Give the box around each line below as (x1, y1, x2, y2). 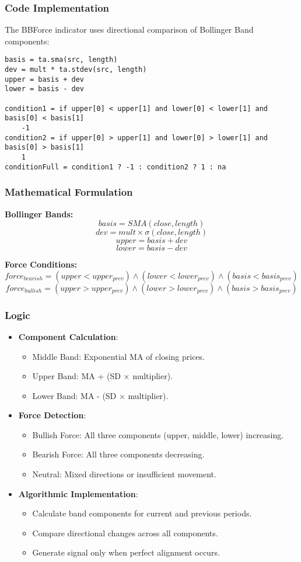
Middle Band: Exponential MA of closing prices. (32, 350, 205, 362)
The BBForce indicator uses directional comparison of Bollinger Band (5, 23, 254, 36)
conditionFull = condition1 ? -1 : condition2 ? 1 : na (5, 162, 226, 171)
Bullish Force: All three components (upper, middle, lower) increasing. (32, 428, 284, 440)
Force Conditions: (5, 258, 77, 270)
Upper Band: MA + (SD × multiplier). (32, 370, 173, 382)
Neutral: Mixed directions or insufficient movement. (32, 468, 216, 480)
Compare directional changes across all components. (32, 526, 218, 539)
